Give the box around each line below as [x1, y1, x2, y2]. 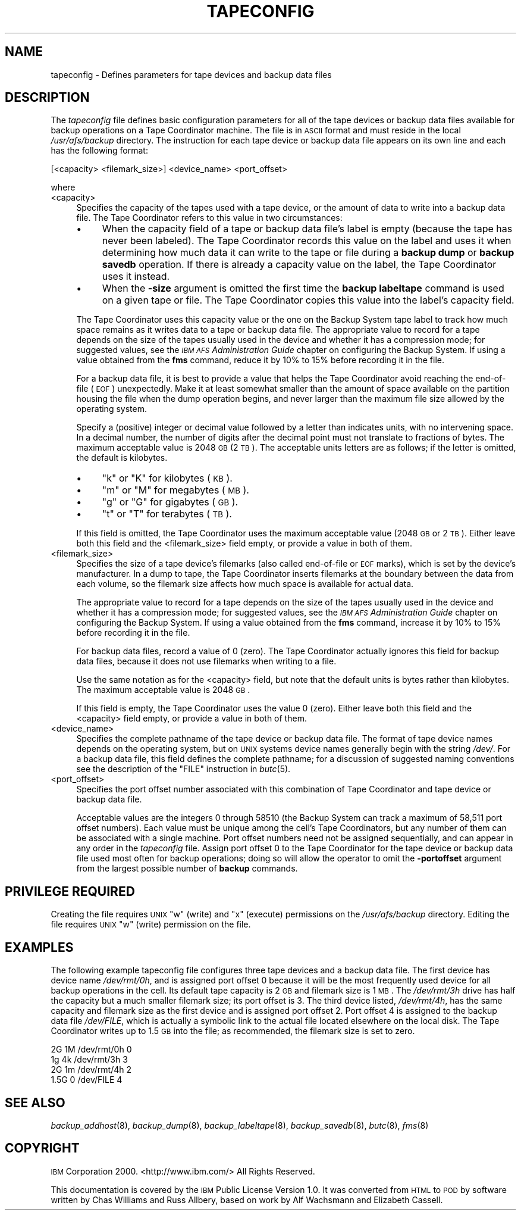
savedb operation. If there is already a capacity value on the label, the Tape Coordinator [102, 258, 497, 271]
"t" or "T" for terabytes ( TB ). [102, 508, 232, 520]
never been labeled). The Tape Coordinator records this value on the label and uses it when [102, 235, 511, 247]
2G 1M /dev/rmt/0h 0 [51, 1044, 132, 1055]
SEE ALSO [5, 1095, 65, 1110]
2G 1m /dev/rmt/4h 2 [51, 1064, 132, 1075]
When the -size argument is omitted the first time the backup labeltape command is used [102, 282, 504, 295]
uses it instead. [102, 270, 170, 283]
